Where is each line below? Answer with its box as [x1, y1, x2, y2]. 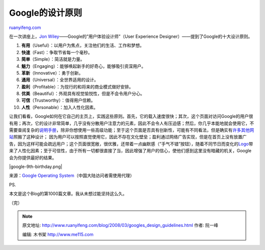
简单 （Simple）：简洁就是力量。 [21, 56, 85, 62]
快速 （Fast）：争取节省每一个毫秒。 [21, 49, 93, 55]
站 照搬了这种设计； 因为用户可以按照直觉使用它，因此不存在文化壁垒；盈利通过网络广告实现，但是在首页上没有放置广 [9, 134, 247, 140]
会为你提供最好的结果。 [9, 155, 56, 161]
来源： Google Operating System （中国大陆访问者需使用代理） [9, 172, 134, 179]
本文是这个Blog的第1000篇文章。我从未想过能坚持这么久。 [9, 191, 127, 196]
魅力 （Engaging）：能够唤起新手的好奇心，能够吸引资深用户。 [21, 63, 146, 69]
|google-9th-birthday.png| [9, 164, 62, 169]
